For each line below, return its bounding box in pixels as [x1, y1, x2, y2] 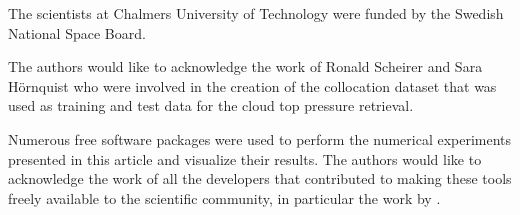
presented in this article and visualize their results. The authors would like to [8, 148, 482, 169]
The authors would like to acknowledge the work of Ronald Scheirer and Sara [8, 56, 483, 77]
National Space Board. [8, 22, 146, 43]
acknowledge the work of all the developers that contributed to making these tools [8, 168, 512, 189]
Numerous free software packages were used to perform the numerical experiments [8, 128, 512, 149]
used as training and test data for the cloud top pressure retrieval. [8, 95, 414, 116]
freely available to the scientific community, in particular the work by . [8, 187, 441, 208]
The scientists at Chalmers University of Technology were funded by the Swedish [8, 3, 504, 23]
